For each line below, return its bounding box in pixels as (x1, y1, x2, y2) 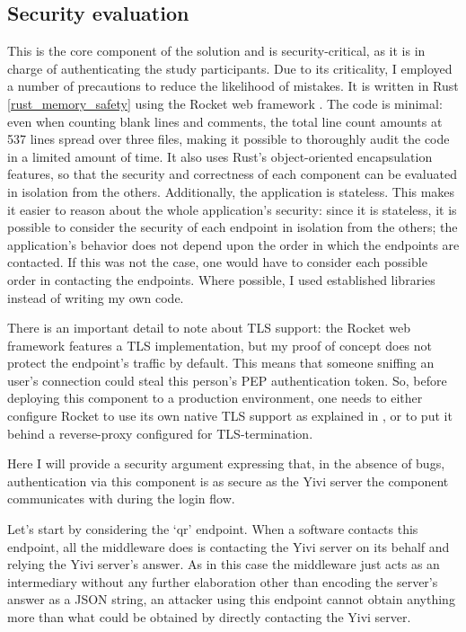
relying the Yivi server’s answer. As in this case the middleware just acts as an (7, 555, 440, 574)
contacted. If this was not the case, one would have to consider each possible (7, 253, 427, 271)
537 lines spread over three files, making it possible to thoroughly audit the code (7, 129, 450, 148)
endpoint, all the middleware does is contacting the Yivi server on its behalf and (7, 537, 450, 556)
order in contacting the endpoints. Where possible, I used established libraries (7, 270, 435, 289)
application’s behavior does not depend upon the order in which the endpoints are (7, 235, 460, 254)
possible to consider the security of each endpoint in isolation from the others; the (7, 218, 458, 236)
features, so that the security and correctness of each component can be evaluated (7, 165, 457, 183)
